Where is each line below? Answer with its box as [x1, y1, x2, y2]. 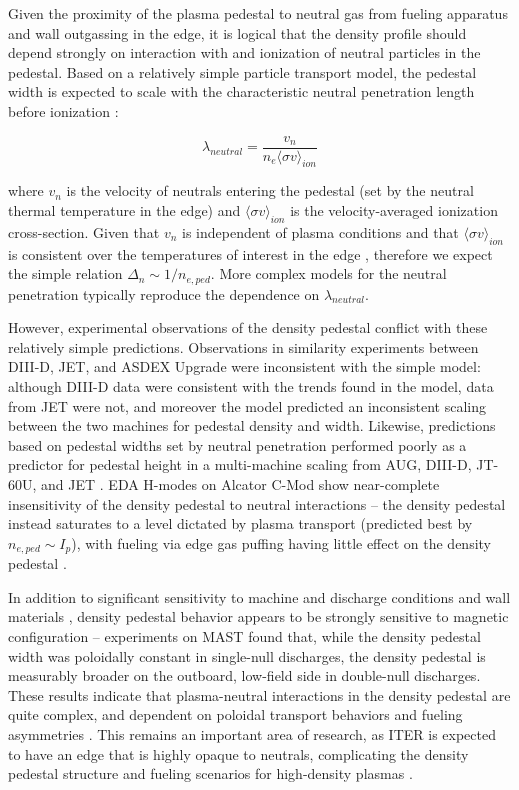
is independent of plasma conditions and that [182, 221, 459, 242]
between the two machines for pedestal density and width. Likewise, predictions [8, 415, 496, 436]
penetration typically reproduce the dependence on [8, 283, 320, 304]
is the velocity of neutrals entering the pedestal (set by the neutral [66, 180, 474, 201]
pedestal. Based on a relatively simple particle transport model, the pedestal [8, 61, 477, 82]
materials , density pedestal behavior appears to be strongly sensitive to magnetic [8, 606, 509, 627]
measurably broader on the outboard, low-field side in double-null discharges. [8, 665, 481, 686]
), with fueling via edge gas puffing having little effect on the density [71, 532, 492, 553]
